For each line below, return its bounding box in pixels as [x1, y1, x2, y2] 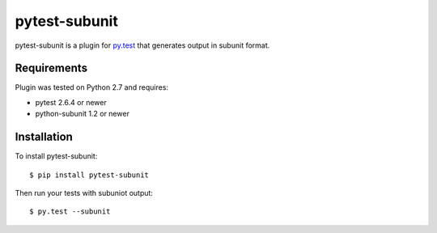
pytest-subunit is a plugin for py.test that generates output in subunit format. [15, 40, 270, 50]
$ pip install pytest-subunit [29, 170, 150, 180]
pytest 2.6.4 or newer [35, 97, 107, 107]
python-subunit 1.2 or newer [35, 109, 129, 119]
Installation [15, 130, 73, 144]
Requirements [15, 61, 88, 75]
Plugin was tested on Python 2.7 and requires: [15, 83, 169, 92]
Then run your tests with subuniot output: [15, 188, 154, 197]
